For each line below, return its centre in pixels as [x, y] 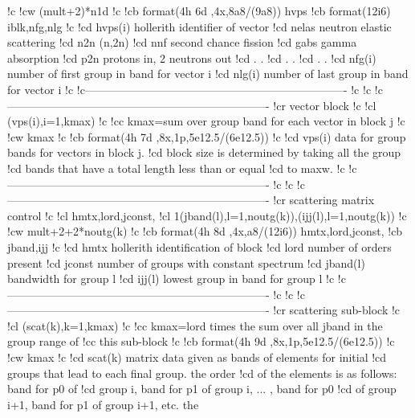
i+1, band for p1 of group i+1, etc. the [103, 404]
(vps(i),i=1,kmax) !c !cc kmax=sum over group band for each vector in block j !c [206, 121]
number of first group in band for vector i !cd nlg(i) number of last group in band [208, 74]
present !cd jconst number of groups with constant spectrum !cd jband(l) [186, 262]
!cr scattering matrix [324, 200]
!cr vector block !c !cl [325, 105]
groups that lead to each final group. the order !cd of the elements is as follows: [202, 373]
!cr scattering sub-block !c [337, 310]
